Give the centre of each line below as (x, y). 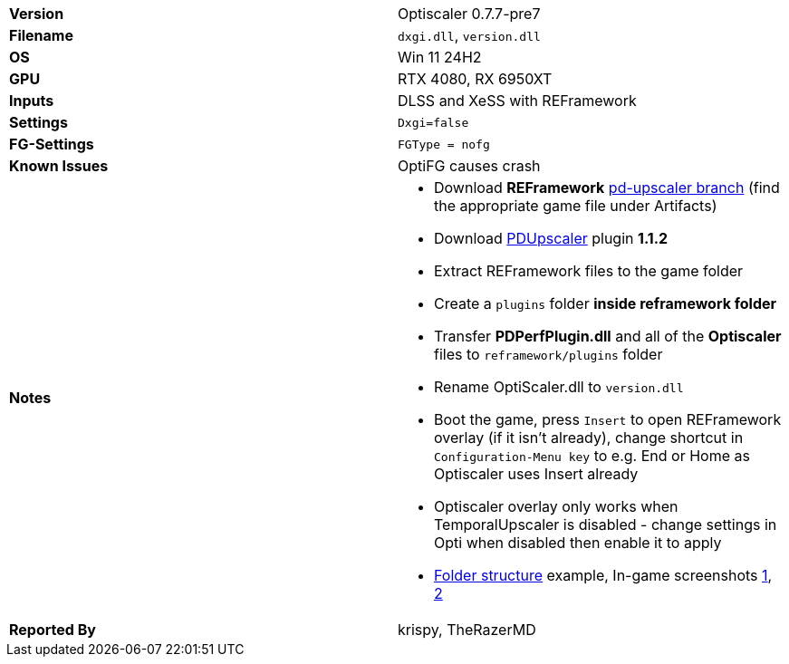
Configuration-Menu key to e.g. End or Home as (592, 456)
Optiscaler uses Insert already (536, 474)
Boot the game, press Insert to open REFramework (608, 419)
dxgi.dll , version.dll (469, 35)
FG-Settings (52, 144)
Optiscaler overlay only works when (556, 506)
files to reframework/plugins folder (548, 354)
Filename (41, 35)
